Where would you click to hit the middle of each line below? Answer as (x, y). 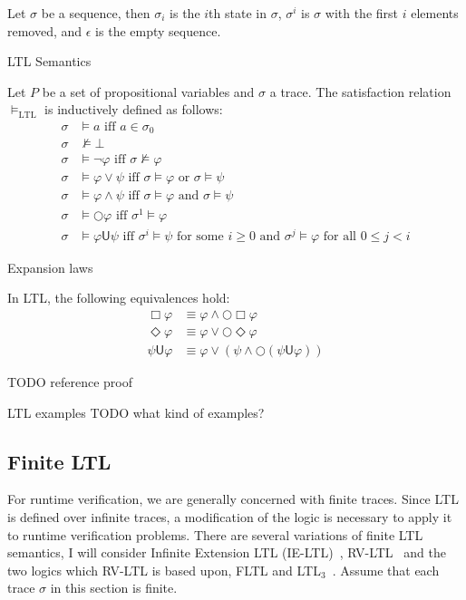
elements (435, 13)
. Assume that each (386, 570)
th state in (238, 13)
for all (340, 236)
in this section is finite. (114, 588)
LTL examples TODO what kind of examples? (136, 412)
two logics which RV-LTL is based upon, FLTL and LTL (164, 570)
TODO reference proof (70, 382)
